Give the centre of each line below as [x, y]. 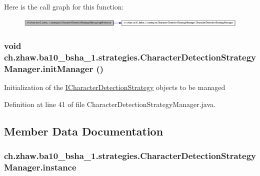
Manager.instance [40, 167]
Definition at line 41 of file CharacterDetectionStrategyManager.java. [110, 104]
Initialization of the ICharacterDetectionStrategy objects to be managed [115, 87]
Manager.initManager [49, 68]
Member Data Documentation [84, 131]
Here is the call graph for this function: [64, 6]
